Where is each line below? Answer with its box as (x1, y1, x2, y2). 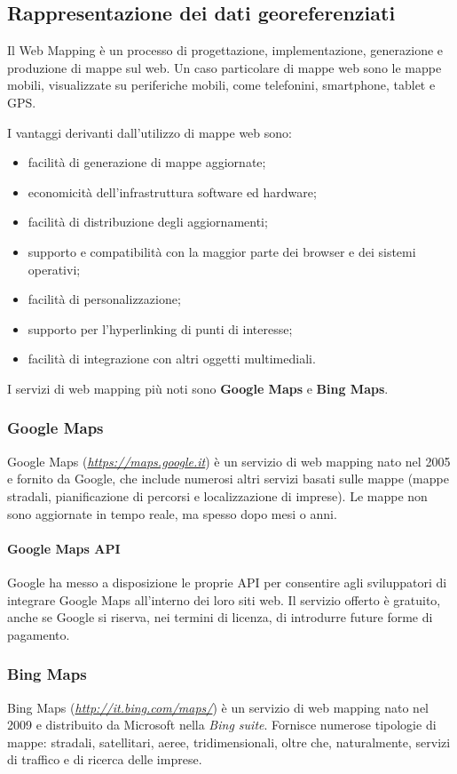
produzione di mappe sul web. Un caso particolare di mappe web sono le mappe (7, 58, 442, 76)
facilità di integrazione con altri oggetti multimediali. (28, 349, 316, 368)
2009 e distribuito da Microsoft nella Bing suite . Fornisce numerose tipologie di (7, 715, 437, 734)
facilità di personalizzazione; (28, 290, 181, 308)
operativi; (28, 259, 81, 278)
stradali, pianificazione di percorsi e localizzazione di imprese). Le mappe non (7, 486, 428, 505)
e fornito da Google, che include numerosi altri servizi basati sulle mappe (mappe (7, 469, 449, 488)
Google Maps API (7, 539, 121, 557)
